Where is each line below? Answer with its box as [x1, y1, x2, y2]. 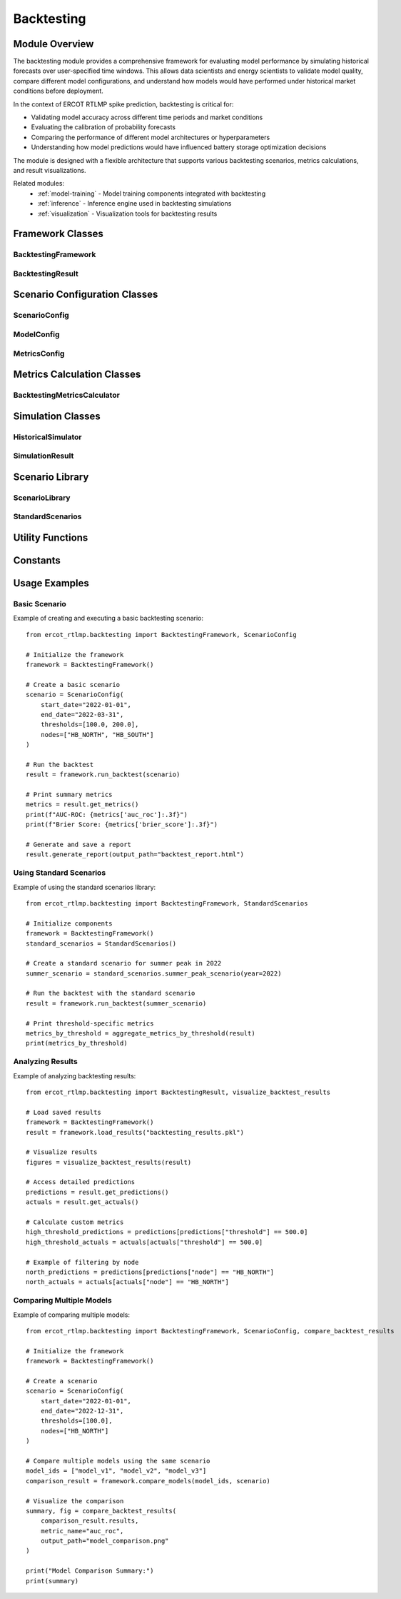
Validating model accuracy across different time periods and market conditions [31, 113, 263, 121]
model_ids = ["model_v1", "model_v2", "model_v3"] [26, 1467, 207, 1475]
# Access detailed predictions [26, 1178, 136, 1186]
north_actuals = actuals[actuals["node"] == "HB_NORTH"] [26, 1278, 230, 1286]
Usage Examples [13, 577, 89, 589]
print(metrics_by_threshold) [26, 1039, 128, 1048]
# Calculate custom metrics [26, 1218, 124, 1226]
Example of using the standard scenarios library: [13, 883, 156, 891]
